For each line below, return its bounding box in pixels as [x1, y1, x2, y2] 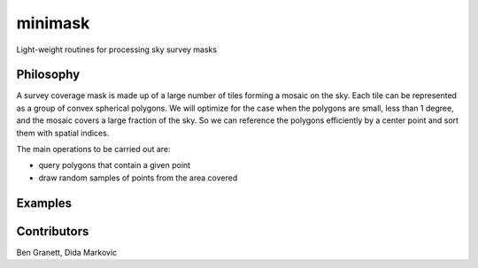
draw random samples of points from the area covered [38, 172, 238, 183]
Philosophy [16, 67, 81, 82]
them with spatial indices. [16, 127, 110, 138]
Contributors [16, 224, 89, 239]
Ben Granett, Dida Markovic [16, 247, 118, 257]
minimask [16, 13, 90, 33]
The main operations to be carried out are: [16, 144, 172, 155]
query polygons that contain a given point [38, 160, 190, 171]
